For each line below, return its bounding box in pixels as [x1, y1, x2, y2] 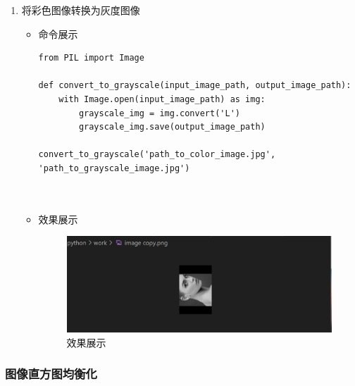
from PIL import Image [38, 53, 144, 63]
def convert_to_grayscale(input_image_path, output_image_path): [38, 80, 351, 91]
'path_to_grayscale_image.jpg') [38, 163, 190, 173]
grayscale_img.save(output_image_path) [78, 122, 266, 132]
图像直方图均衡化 [5, 365, 97, 382]
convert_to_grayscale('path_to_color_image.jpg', [38, 149, 276, 160]
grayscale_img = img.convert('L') [78, 108, 240, 118]
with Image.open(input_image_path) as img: [58, 94, 266, 104]
